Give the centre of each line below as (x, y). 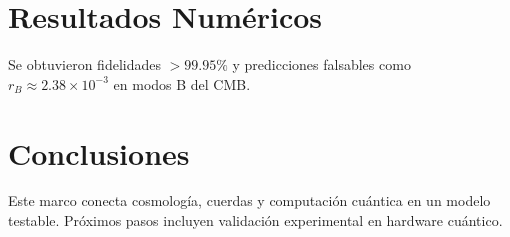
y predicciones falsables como (321, 64)
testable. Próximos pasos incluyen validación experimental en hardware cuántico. (255, 220)
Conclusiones (99, 152)
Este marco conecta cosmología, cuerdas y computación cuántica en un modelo (249, 200)
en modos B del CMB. (182, 83)
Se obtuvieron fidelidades (84, 64)
